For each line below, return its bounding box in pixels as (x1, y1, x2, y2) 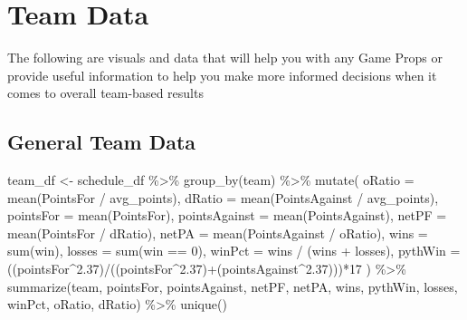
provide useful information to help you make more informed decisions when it (7, 65, 437, 84)
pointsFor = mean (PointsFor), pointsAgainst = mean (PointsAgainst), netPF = (7, 206, 447, 225)
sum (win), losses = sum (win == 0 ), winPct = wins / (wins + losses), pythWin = (7, 241, 461, 260)
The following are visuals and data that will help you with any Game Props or (7, 48, 443, 67)
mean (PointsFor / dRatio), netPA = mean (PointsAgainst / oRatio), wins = (7, 223, 428, 242)
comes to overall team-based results (7, 83, 204, 102)
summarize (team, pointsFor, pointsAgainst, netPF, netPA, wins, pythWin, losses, (7, 276, 458, 296)
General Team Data (7, 128, 196, 156)
